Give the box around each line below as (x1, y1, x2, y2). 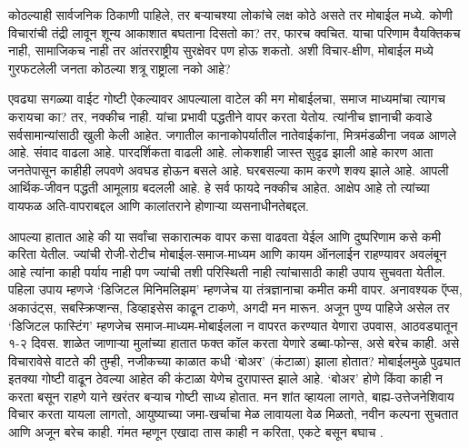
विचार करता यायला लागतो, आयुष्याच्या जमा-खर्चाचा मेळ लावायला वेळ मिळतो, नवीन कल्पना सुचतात (8, 404, 459, 423)
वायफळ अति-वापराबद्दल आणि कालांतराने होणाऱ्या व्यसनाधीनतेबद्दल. (8, 195, 309, 214)
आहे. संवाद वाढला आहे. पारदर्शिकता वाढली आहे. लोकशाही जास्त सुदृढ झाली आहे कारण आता (8, 143, 434, 162)
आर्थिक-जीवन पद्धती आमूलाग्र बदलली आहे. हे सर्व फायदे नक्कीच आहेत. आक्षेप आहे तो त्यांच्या (8, 178, 430, 197)
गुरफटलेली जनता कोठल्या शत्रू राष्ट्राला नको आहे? (8, 58, 231, 77)
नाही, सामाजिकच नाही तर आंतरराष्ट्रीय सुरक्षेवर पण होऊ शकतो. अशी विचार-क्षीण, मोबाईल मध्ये (8, 41, 434, 60)
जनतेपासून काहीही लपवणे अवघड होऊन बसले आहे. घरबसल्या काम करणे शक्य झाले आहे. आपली (8, 160, 449, 179)
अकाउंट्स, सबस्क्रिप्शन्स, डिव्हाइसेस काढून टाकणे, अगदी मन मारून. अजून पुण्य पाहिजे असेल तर (8, 297, 450, 316)
